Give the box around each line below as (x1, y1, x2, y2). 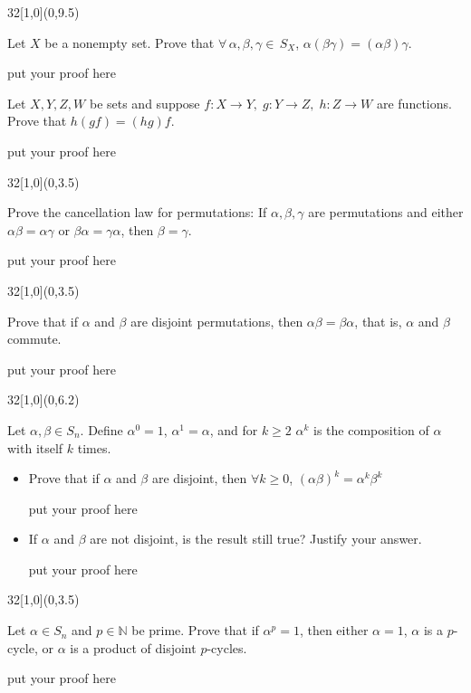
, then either (299, 621, 369, 640)
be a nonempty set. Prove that (44, 33, 215, 52)
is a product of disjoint (70, 638, 197, 657)
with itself (7, 438, 63, 457)
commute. (7, 329, 62, 348)
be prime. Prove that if (131, 621, 259, 640)
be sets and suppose (89, 93, 200, 112)
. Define (80, 420, 123, 439)
